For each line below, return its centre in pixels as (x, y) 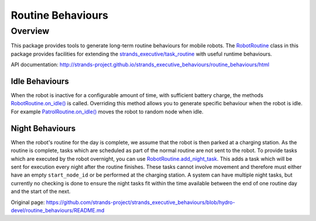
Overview (30, 31)
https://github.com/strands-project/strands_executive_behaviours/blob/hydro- (140, 202)
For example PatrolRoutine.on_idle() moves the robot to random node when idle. (107, 112)
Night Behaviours (43, 128)
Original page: (28, 202)
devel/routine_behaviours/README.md (58, 210)
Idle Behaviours (40, 81)
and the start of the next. (41, 191)
